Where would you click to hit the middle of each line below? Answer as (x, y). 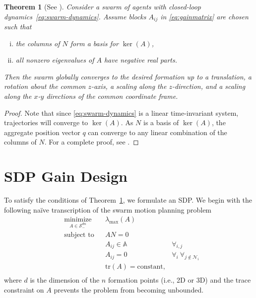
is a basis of (161, 122)
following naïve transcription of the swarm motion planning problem (108, 209)
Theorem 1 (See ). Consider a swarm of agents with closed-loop (103, 6)
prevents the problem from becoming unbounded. (129, 289)
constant (150, 267)
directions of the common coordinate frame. (112, 96)
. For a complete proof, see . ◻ (92, 142)
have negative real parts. (141, 60)
